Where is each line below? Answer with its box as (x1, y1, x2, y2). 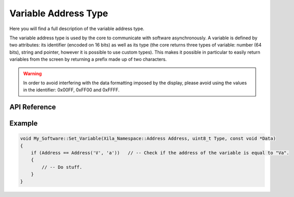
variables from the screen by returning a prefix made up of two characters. (9, 56, 167, 62)
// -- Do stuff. (41, 164, 83, 170)
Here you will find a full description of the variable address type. (9, 26, 145, 32)
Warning (23, 70, 42, 77)
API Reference (9, 103, 56, 112)
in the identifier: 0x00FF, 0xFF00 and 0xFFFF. (23, 87, 120, 93)
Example (9, 119, 38, 128)
